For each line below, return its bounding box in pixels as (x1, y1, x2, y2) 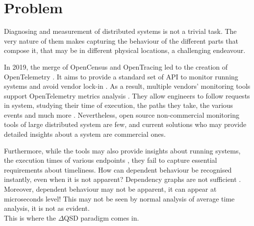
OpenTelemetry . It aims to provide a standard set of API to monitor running (4, 71, 238, 81)
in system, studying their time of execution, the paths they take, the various (4, 100, 233, 110)
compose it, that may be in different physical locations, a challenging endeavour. (4, 45, 246, 55)
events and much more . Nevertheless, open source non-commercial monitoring (4, 109, 239, 120)
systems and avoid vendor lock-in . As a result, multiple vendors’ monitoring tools (4, 81, 251, 91)
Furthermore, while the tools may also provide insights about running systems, (4, 145, 241, 155)
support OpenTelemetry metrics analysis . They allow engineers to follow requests (4, 90, 250, 100)
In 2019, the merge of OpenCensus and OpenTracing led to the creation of (4, 61, 228, 72)
